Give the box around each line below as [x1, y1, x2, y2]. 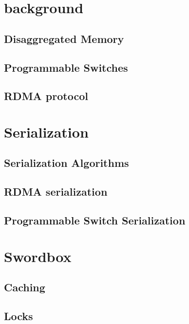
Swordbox [4, 246, 72, 266]
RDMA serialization [4, 184, 108, 199]
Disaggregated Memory [4, 31, 124, 46]
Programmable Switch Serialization [4, 213, 186, 228]
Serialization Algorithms [4, 155, 129, 170]
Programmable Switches [4, 60, 128, 75]
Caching [4, 280, 45, 295]
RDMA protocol [4, 88, 88, 103]
